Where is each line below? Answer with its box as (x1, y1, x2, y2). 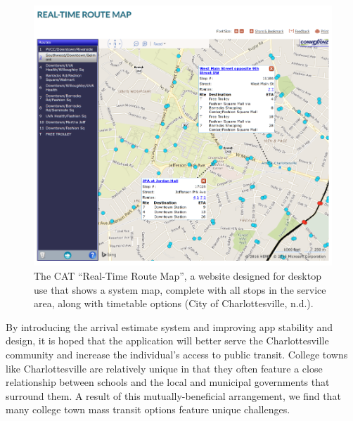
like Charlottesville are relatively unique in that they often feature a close (6, 361, 323, 375)
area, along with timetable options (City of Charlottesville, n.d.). (34, 296, 314, 311)
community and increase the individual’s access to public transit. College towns (6, 346, 348, 361)
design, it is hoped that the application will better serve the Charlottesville (6, 333, 329, 348)
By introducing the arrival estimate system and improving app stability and (6, 319, 333, 334)
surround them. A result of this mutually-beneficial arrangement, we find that (6, 388, 341, 403)
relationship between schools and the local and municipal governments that (6, 375, 330, 389)
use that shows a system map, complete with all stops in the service (34, 282, 326, 297)
